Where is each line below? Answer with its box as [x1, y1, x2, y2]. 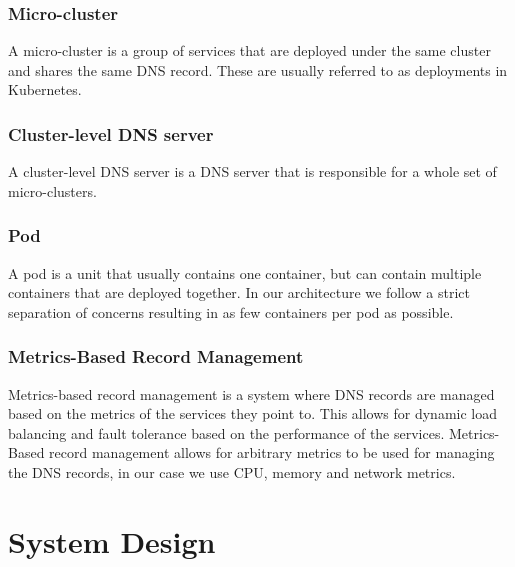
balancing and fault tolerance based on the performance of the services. [8, 422, 445, 443]
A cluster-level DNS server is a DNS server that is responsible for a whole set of [8, 161, 497, 182]
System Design [8, 520, 216, 561]
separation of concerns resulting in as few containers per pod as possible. [8, 301, 454, 322]
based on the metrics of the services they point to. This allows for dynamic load [8, 403, 497, 424]
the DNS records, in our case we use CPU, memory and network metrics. [8, 462, 456, 482]
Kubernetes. [8, 79, 82, 100]
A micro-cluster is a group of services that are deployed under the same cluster [8, 40, 491, 61]
